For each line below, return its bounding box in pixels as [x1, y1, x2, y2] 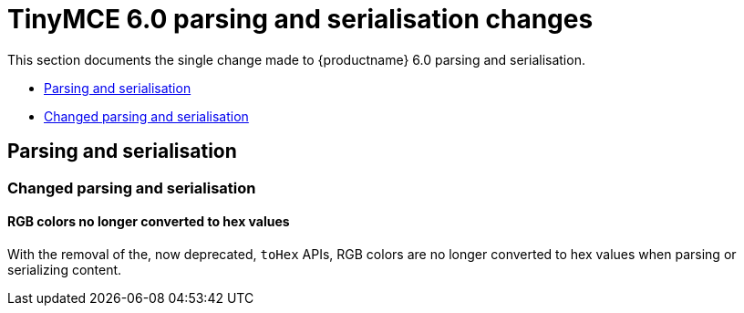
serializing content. [7, 261, 122, 277]
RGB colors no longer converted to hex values [7, 214, 290, 230]
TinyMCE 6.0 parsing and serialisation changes [7, 4, 594, 35]
